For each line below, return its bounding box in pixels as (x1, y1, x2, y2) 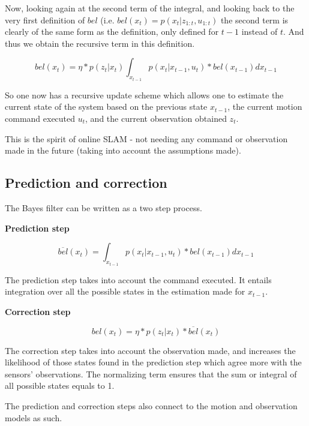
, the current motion (227, 100, 302, 113)
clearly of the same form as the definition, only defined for (5, 25, 219, 38)
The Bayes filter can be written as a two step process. (5, 201, 202, 214)
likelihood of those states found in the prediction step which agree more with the (5, 356, 302, 368)
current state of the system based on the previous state (5, 100, 208, 113)
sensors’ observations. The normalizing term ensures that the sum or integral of (5, 367, 297, 380)
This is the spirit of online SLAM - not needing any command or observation (5, 132, 288, 145)
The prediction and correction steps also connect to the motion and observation (5, 399, 298, 412)
